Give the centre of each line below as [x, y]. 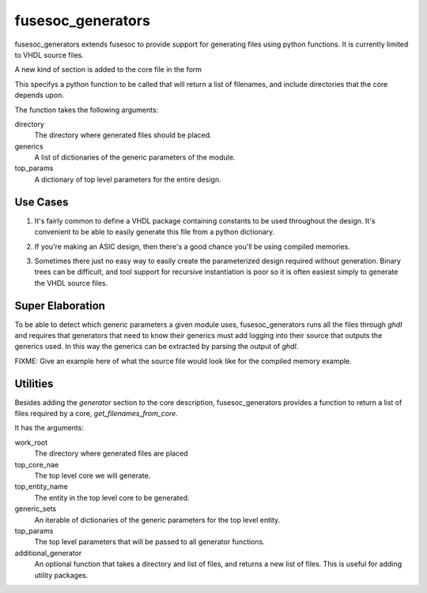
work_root [31, 442]
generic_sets [36, 509]
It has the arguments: [49, 428]
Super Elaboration [60, 305]
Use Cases [42, 202]
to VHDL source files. [49, 54]
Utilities [34, 383]
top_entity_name [42, 486]
